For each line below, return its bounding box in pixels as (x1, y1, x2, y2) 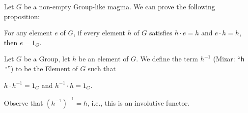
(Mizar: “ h (213, 54, 245, 64)
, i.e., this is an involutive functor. (87, 97, 190, 108)
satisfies (149, 28, 172, 38)
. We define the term (136, 54, 198, 64)
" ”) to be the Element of (4, 63, 78, 74)
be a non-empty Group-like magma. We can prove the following (24, 1, 215, 11)
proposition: (4, 11, 40, 21)
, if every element (73, 28, 125, 38)
